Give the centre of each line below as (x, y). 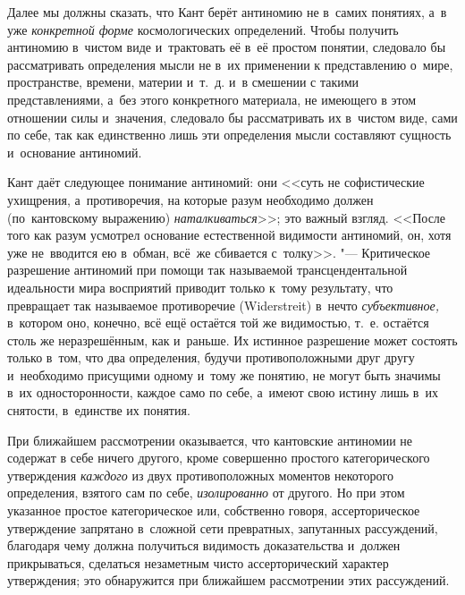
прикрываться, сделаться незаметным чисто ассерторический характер (198, 562)
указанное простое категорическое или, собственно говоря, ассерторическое (214, 510)
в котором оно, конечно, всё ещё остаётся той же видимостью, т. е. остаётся (218, 323)
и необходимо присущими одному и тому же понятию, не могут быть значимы (224, 374)
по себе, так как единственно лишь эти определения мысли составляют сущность (229, 135)
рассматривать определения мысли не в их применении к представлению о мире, (230, 64)
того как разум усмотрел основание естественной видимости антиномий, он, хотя (229, 235)
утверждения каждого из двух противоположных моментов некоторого (200, 475)
